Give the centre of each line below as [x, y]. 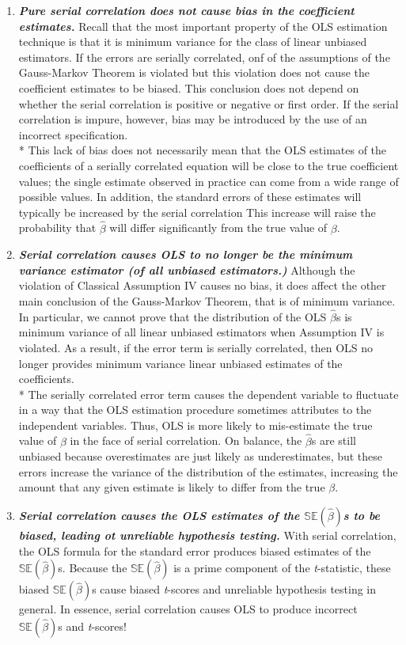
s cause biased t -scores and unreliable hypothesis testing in [234, 589]
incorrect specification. [73, 134]
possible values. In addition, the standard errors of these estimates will [190, 197]
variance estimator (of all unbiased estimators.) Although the [187, 269]
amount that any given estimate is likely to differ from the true [172, 487]
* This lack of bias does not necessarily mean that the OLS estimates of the [203, 150]
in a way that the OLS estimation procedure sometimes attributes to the [195, 410]
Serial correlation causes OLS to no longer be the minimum [186, 254]
